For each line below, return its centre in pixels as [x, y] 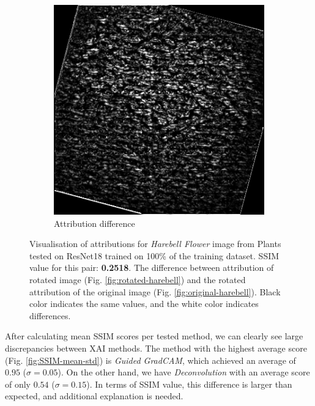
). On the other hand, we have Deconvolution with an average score [184, 372]
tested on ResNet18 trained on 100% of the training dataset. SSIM [154, 255]
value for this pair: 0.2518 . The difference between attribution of [152, 268]
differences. [50, 315]
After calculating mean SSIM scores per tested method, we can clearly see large [154, 336]
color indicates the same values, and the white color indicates [144, 304]
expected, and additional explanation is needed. [94, 396]
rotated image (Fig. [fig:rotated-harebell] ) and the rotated [138, 280]
